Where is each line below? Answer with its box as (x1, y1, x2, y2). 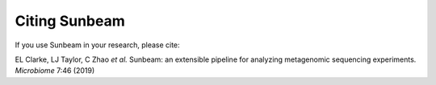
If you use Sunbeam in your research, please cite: (15, 40, 181, 50)
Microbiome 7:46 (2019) (15, 66, 95, 75)
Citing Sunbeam (15, 12, 125, 30)
